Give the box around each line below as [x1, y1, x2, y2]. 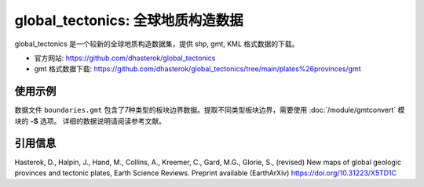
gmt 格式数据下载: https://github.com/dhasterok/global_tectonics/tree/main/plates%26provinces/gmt [34, 64, 361, 74]
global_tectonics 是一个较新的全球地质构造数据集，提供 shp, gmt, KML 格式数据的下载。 [14, 39, 299, 49]
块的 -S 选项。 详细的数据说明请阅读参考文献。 [14, 116, 166, 125]
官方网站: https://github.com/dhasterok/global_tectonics [34, 53, 216, 63]
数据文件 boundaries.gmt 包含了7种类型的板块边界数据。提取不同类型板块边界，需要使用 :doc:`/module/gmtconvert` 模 [14, 106, 405, 115]
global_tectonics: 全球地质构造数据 [14, 12, 243, 29]
